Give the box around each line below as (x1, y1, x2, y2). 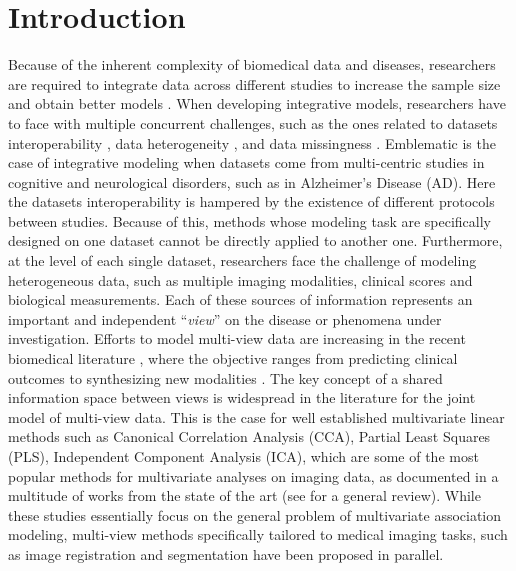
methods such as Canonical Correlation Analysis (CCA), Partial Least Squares (8, 426, 491, 447)
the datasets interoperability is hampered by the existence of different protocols (8, 191, 495, 212)
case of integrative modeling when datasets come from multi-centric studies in (8, 152, 485, 173)
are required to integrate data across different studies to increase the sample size (8, 73, 501, 94)
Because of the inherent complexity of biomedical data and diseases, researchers (8, 54, 496, 75)
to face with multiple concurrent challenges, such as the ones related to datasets (8, 112, 498, 133)
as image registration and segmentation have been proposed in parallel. (8, 543, 444, 564)
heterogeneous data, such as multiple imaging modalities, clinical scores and (8, 269, 473, 290)
